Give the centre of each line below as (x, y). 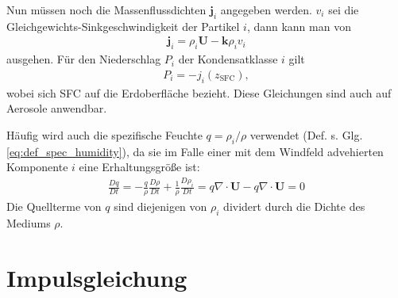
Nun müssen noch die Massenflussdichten (106, 10)
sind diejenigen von (160, 206)
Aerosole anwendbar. (57, 108)
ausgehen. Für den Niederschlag (84, 59)
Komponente (37, 167)
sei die (344, 10)
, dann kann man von (299, 26)
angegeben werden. (266, 10)
